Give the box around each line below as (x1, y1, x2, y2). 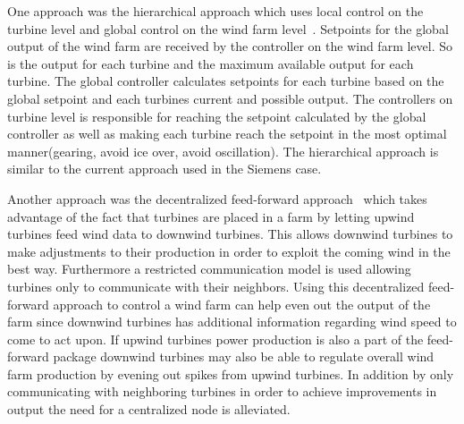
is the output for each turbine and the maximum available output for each (7, 54, 414, 72)
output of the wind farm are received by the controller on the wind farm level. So (7, 37, 453, 55)
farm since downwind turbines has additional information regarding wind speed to (7, 312, 457, 331)
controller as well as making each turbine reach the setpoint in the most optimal (7, 124, 447, 143)
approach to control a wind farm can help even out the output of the (53, 294, 431, 313)
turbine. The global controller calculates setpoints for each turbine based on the (7, 72, 444, 90)
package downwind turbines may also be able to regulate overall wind (53, 347, 434, 366)
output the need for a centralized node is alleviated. (7, 400, 291, 419)
